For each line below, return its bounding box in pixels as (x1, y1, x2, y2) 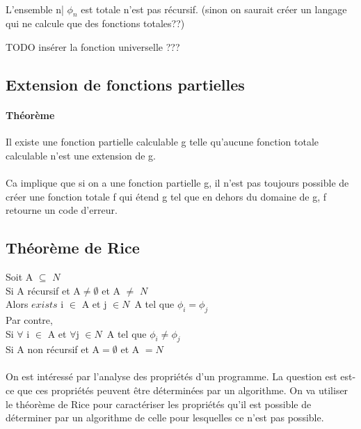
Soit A (6, 269, 33, 283)
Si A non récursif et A (6, 342, 100, 357)
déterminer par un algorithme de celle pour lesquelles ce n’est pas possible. (6, 410, 324, 425)
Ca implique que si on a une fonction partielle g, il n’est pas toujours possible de (6, 175, 349, 189)
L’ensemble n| (6, 1, 64, 16)
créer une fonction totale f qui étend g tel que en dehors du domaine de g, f (6, 189, 327, 203)
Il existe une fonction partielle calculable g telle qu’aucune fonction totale (6, 134, 319, 149)
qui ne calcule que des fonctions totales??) (6, 16, 185, 31)
